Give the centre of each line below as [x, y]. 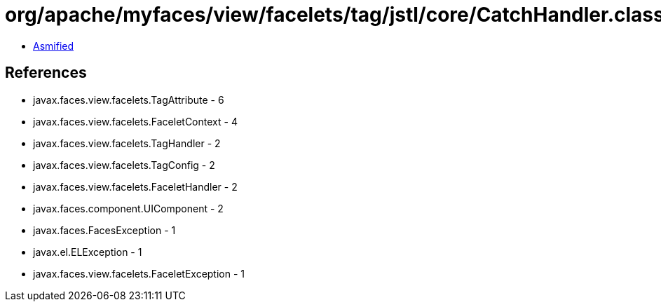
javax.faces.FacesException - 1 [104, 230]
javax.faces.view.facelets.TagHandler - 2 [127, 143]
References [46, 73]
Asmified [54, 46]
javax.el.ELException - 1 [88, 252]
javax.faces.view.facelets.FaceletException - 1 [139, 273]
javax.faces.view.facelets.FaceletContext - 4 [135, 121]
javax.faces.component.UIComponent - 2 [128, 208]
